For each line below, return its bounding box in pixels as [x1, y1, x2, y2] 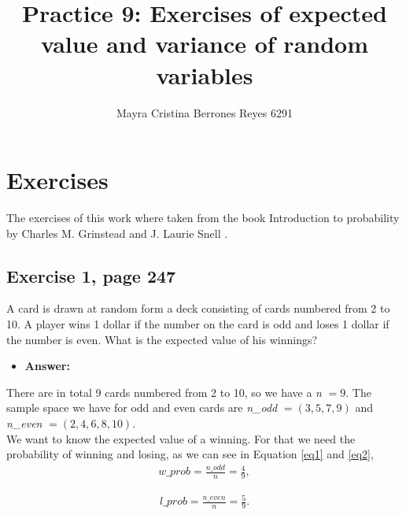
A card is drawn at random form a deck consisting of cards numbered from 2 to [6, 300, 390, 317]
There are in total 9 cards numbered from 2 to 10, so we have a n [6, 383, 322, 400]
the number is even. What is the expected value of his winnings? [6, 331, 318, 347]
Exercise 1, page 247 [6, 263, 176, 287]
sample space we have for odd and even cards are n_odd [6, 399, 278, 416]
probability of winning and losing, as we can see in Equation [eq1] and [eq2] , [6, 446, 374, 462]
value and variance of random [41, 28, 368, 60]
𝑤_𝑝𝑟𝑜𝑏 [158, 466, 191, 478]
